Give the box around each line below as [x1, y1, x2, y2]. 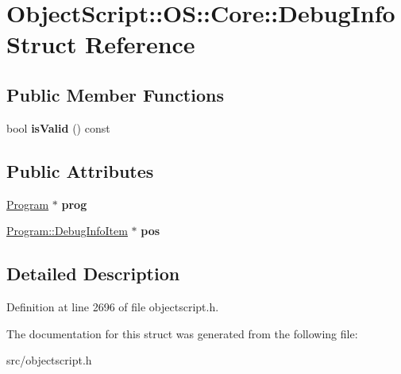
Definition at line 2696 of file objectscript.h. [6, 298, 219, 314]
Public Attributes [6, 158, 154, 183]
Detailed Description [6, 261, 180, 286]
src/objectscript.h [6, 352, 92, 368]
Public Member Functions [6, 82, 224, 106]
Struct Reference [6, 28, 195, 60]
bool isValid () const [6, 119, 110, 136]
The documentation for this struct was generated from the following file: [6, 325, 358, 341]
